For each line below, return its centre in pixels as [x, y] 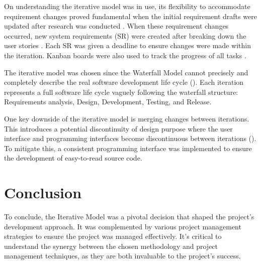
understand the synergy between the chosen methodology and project [111, 246]
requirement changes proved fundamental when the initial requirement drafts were [130, 16]
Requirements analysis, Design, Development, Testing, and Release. [108, 102]
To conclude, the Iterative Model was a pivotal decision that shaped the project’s [129, 217]
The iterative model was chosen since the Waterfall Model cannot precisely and [126, 72]
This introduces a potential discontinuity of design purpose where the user [118, 128]
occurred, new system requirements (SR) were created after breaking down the [125, 35]
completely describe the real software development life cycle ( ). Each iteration [124, 82]
